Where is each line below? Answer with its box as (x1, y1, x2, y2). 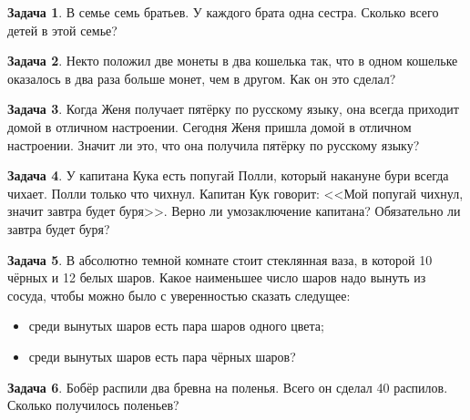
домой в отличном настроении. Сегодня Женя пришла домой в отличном (7, 117, 412, 136)
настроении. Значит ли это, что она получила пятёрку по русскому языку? (7, 135, 420, 154)
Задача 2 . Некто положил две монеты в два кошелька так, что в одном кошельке (7, 51, 458, 70)
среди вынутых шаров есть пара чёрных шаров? (28, 346, 296, 365)
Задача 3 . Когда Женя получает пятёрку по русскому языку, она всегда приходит (7, 99, 459, 118)
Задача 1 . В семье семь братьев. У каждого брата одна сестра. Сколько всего (7, 3, 439, 21)
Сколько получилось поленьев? (7, 395, 179, 415)
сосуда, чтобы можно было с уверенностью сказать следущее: (7, 285, 351, 304)
